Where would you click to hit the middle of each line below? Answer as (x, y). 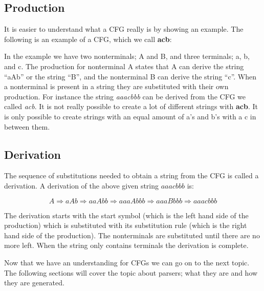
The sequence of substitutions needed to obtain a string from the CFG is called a (131, 175)
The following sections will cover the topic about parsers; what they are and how (131, 272)
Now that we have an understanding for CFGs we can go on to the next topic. (127, 262)
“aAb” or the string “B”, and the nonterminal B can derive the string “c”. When (130, 76)
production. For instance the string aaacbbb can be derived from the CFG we (125, 96)
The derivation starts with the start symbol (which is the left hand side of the (126, 215)
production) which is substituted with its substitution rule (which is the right (126, 225)
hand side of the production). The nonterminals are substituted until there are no (132, 235)
